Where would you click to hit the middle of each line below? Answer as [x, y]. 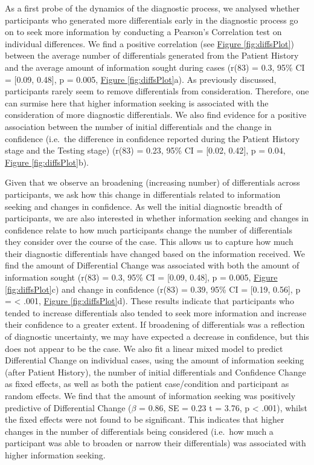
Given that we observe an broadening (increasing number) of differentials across [152, 182]
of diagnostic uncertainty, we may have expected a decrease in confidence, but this [157, 337]
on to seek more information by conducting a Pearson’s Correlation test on [143, 32]
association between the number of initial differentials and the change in [138, 126]
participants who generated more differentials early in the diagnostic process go [152, 20]
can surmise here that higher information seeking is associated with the [137, 102]
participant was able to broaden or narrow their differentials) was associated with [155, 443]
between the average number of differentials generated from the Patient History [152, 55]
